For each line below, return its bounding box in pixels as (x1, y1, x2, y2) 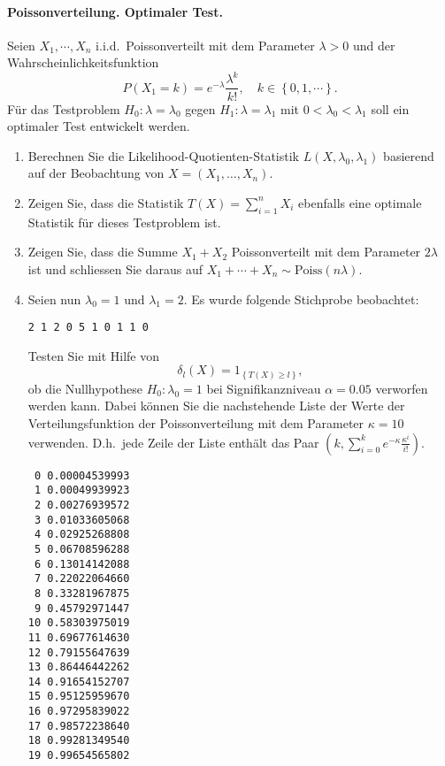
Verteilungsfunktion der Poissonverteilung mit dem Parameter (27, 414, 364, 433)
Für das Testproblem (7, 99, 120, 118)
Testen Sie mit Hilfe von (27, 346, 160, 364)
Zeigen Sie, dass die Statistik (27, 193, 184, 211)
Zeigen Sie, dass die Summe (27, 242, 178, 261)
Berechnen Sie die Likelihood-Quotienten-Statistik (27, 146, 299, 165)
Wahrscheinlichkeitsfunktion (7, 53, 159, 72)
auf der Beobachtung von (27, 164, 165, 182)
